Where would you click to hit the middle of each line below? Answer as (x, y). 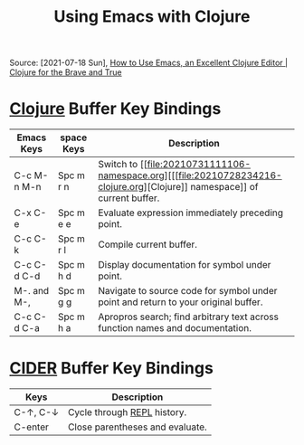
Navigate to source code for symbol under (188, 291)
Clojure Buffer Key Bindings (115, 109)
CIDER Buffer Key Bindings (112, 369)
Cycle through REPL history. (127, 412)
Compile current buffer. (147, 244)
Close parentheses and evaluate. (138, 427)
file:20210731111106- (199, 165)
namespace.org (131, 175)
